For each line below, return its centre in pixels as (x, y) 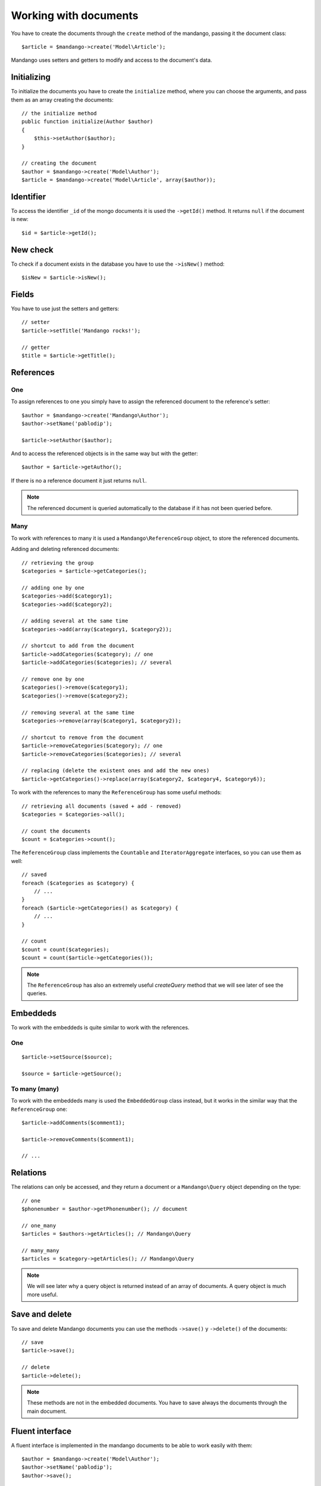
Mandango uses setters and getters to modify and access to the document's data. (111, 60)
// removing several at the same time (78, 712)
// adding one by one (53, 588)
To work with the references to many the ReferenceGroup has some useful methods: (117, 792)
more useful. (43, 1294)
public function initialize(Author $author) (88, 122)
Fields (23, 294)
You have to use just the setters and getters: (65, 308)
